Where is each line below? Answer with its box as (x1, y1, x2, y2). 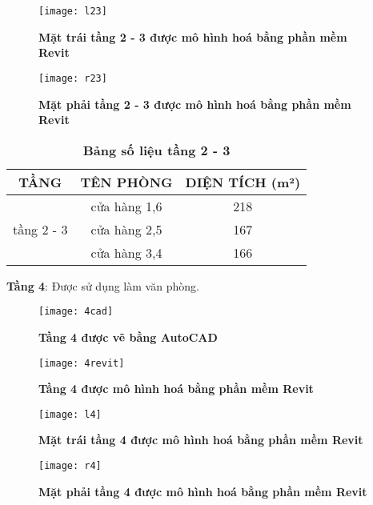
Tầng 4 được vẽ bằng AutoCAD (38, 328, 218, 345)
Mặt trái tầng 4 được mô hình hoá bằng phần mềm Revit (38, 431, 363, 448)
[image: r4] (38, 460, 102, 472)
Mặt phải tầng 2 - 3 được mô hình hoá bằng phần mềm (38, 95, 351, 112)
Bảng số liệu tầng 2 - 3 (82, 140, 231, 159)
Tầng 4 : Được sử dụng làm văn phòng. (6, 277, 199, 294)
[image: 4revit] (38, 357, 125, 369)
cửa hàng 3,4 (90, 242, 162, 262)
